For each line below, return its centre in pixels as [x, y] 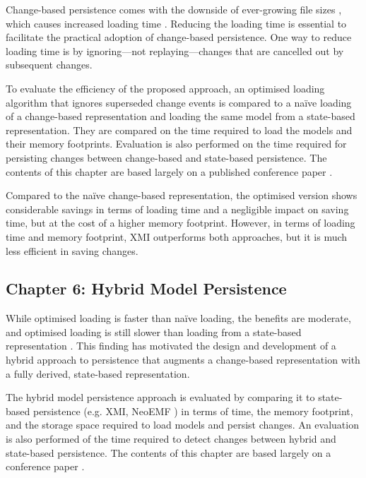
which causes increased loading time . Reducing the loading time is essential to [176, 23]
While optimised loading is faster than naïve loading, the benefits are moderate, [178, 318]
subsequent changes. [49, 65]
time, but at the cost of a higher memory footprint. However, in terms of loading [181, 223]
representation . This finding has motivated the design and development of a [171, 346]
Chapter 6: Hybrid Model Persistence [146, 288]
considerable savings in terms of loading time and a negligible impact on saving [177, 209]
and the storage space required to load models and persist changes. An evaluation [182, 425]
